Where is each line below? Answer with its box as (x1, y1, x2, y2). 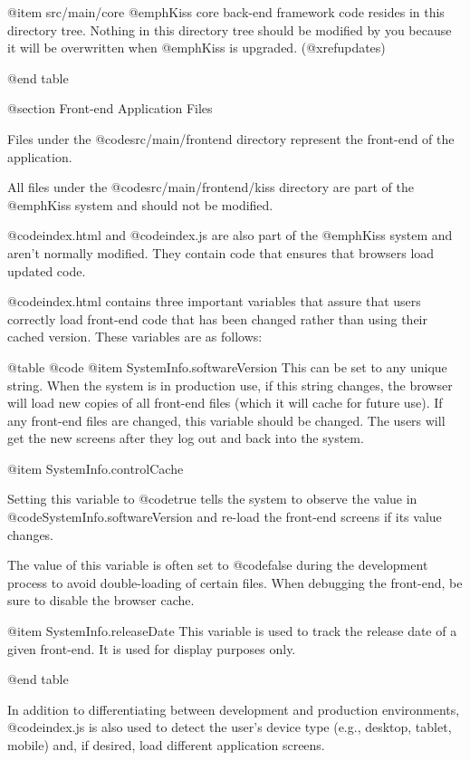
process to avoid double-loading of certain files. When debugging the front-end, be (7, 573, 463, 592)
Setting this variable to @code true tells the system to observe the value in (7, 489, 417, 508)
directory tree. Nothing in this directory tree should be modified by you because (7, 20, 452, 39)
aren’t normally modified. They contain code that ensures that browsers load (7, 243, 435, 262)
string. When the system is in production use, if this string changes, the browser (7, 375, 453, 394)
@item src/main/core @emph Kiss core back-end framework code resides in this (7, 3, 445, 21)
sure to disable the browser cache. (7, 591, 195, 610)
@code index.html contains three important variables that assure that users (7, 292, 421, 311)
